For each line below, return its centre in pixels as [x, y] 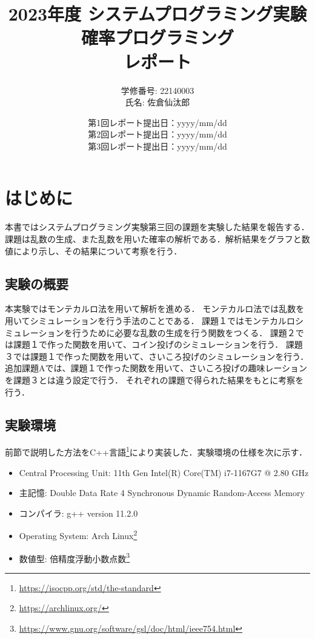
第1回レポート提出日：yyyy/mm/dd [157, 122]
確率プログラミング [157, 37]
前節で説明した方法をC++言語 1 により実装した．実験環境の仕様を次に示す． [156, 451]
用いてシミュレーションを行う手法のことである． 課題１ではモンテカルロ [150, 320]
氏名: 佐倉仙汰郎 [157, 102]
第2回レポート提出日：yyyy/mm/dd [157, 134]
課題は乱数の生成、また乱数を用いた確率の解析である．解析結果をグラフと [153, 239]
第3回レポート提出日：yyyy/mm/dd [157, 146]
